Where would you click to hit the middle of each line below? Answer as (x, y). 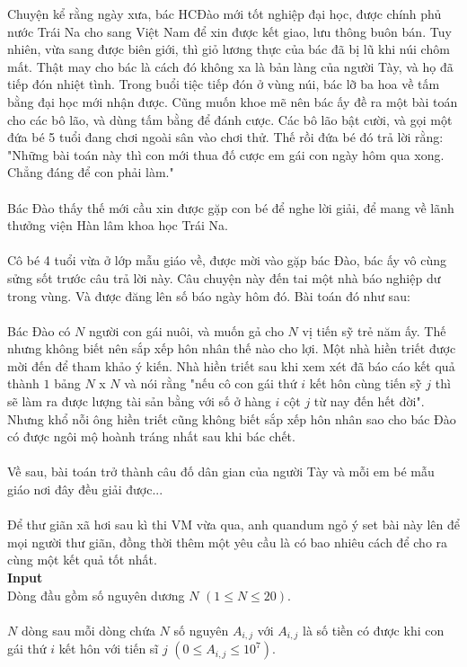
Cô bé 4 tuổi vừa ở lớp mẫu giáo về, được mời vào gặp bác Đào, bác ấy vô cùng (227, 260)
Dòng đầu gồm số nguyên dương (96, 595)
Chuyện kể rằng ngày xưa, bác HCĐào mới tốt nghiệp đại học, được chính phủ (225, 13)
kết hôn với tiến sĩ (109, 649)
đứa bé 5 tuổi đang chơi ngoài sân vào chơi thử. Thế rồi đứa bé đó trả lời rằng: (225, 137)
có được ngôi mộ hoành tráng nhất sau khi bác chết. (151, 436)
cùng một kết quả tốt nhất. (82, 560)
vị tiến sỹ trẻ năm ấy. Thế (374, 330)
